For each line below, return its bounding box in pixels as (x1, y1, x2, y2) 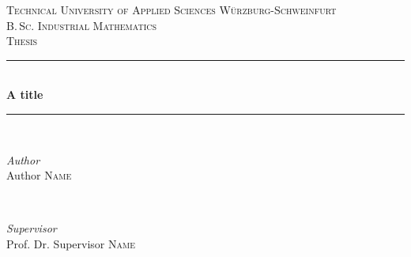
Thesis (6, 32, 38, 49)
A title (6, 86, 43, 103)
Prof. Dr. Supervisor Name (6, 235, 135, 251)
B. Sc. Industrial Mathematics (6, 17, 157, 33)
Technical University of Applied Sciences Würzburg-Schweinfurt (6, 2, 337, 17)
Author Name (6, 167, 72, 183)
